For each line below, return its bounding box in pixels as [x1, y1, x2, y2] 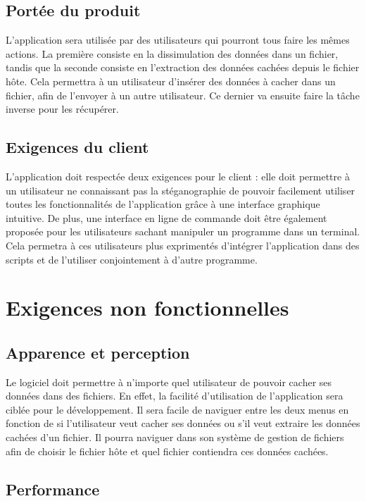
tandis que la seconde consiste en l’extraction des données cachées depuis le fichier [6, 60, 360, 75]
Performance [6, 478, 100, 500]
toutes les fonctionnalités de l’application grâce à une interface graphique [6, 197, 320, 211]
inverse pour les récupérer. [6, 101, 119, 116]
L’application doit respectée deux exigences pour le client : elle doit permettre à [6, 168, 350, 183]
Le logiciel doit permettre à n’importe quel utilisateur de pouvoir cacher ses [6, 374, 332, 389]
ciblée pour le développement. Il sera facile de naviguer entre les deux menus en [6, 402, 349, 416]
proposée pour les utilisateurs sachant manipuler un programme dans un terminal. [6, 224, 360, 239]
